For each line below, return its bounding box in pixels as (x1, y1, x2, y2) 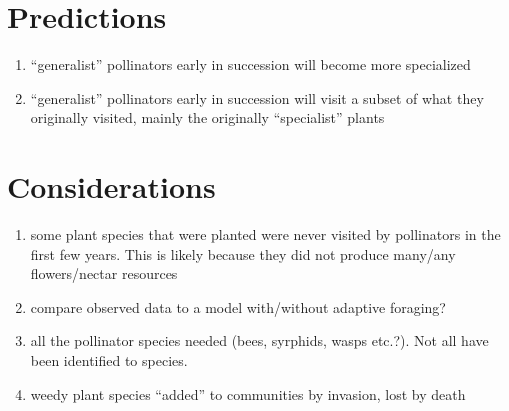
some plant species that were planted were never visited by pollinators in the (30, 224, 501, 245)
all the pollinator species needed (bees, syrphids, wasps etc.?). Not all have (30, 330, 489, 351)
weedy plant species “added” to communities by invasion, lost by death (30, 383, 466, 404)
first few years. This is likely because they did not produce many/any (30, 243, 456, 264)
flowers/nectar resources (30, 263, 178, 284)
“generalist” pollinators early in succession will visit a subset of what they (30, 87, 484, 108)
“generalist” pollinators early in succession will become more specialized (30, 54, 471, 75)
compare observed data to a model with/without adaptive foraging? (30, 296, 446, 317)
